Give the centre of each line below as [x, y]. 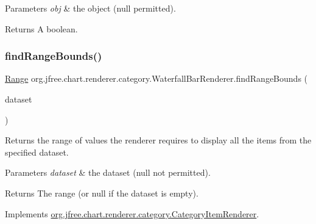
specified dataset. [37, 152]
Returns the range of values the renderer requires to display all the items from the [158, 140]
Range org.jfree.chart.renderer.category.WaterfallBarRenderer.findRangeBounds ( [156, 78]
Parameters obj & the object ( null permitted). [90, 8]
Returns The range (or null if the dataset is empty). [102, 193]
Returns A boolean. [41, 28]
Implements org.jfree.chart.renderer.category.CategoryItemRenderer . [132, 213]
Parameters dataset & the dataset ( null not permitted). [108, 172]
